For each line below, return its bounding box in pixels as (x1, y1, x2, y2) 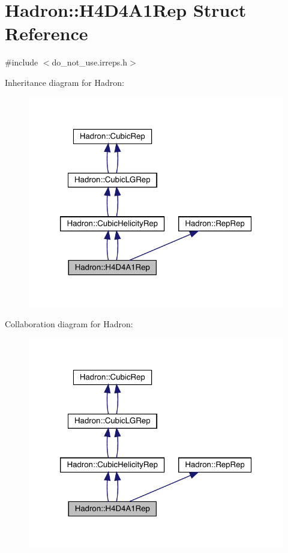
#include (5, 56, 38, 68)
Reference (5, 21, 88, 46)
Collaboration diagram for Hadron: (5, 317, 133, 330)
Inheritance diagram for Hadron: (5, 76, 124, 88)
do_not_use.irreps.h (52, 56, 128, 68)
